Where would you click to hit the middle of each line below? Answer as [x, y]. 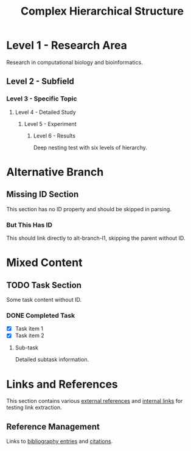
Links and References [62, 384]
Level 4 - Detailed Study [45, 112]
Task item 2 [30, 335]
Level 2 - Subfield [40, 81]
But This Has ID [30, 225]
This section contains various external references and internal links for [95, 401]
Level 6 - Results [54, 136]
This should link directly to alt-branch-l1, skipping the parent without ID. [96, 238]
